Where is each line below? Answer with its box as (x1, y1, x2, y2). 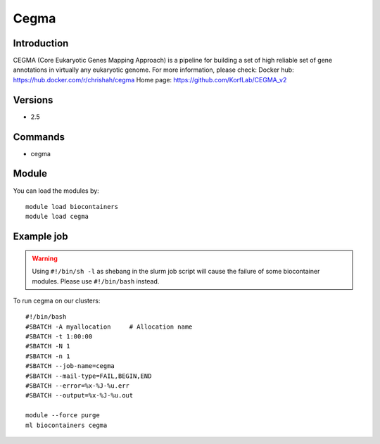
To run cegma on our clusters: (13, 296, 101, 305)
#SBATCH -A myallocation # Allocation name (25, 322, 193, 331)
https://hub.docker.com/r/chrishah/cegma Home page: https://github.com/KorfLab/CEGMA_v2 (13, 75, 287, 84)
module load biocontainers (25, 203, 119, 210)
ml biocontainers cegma (25, 421, 108, 429)
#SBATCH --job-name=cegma (25, 362, 115, 370)
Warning (32, 254, 58, 262)
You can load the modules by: (13, 186, 100, 195)
